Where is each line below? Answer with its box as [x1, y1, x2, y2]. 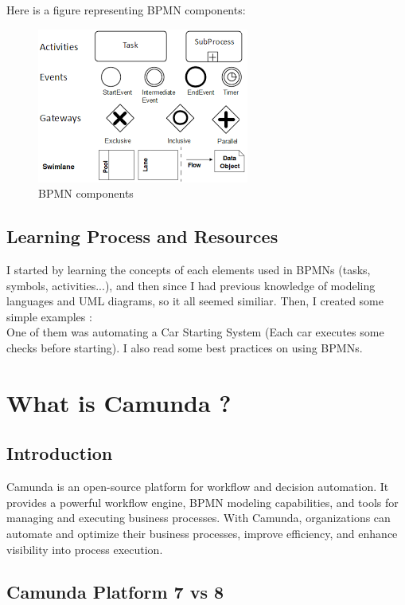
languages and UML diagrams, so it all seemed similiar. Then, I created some [6, 293, 384, 309]
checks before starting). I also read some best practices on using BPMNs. [6, 339, 363, 356]
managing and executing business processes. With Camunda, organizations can [6, 509, 391, 526]
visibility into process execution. [6, 540, 163, 557]
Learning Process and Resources [6, 224, 278, 249]
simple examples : [6, 308, 92, 324]
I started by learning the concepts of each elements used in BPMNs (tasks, [6, 261, 371, 277]
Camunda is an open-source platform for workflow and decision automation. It [6, 478, 389, 495]
